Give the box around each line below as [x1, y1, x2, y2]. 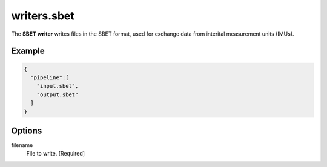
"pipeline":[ [30, 74, 69, 81]
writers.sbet [11, 9, 75, 22]
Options [11, 125, 42, 136]
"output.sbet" [36, 91, 79, 98]
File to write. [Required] [26, 150, 85, 157]
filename [11, 142, 33, 148]
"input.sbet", [36, 82, 79, 90]
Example [11, 46, 45, 56]
